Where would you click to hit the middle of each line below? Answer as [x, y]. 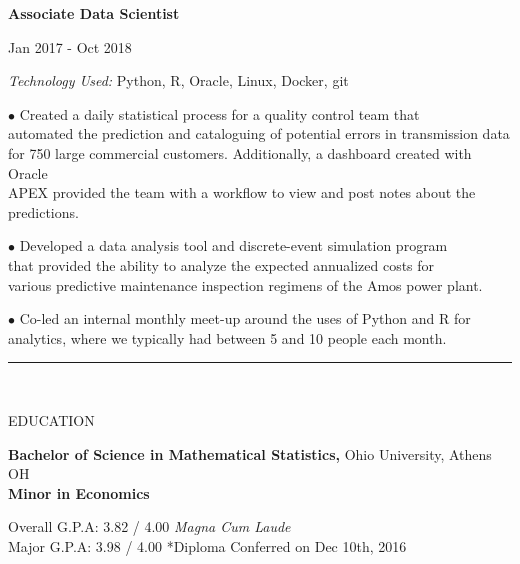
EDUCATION [51, 419]
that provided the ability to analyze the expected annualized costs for [221, 264]
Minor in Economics [79, 492]
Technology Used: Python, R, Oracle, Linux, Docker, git [178, 80]
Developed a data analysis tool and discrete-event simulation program [233, 245]
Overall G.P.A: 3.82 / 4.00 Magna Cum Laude [149, 526]
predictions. [43, 211]
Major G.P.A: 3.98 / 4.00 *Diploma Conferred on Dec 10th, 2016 [207, 545]
